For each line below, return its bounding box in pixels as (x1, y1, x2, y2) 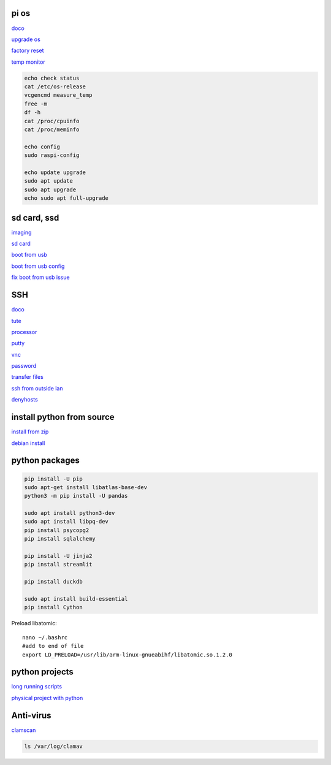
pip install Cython (24, 604, 83, 611)
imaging (11, 229, 32, 236)
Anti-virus (11, 710, 51, 720)
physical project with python (11, 694, 83, 701)
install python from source (11, 412, 115, 422)
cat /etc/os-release (24, 83, 86, 90)
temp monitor (11, 58, 45, 66)
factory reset (11, 47, 44, 55)
